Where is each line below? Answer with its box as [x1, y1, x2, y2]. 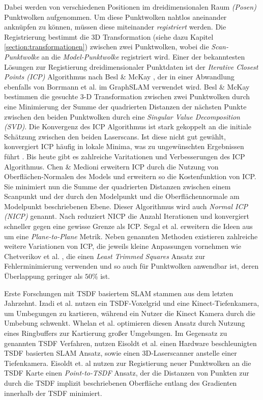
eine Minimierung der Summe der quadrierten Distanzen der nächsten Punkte [4, 101, 247, 111]
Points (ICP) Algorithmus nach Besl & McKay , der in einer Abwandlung [4, 71, 235, 82]
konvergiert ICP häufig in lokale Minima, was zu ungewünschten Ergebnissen [4, 141, 244, 152]
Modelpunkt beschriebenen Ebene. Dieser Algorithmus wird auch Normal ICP [4, 201, 248, 211]
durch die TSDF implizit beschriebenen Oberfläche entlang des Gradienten [4, 377, 237, 388]
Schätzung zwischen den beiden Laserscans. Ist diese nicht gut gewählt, [4, 131, 226, 141]
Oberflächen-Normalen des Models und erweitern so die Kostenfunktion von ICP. [4, 171, 256, 182]
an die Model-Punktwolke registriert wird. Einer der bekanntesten [41, 51, 245, 62]
